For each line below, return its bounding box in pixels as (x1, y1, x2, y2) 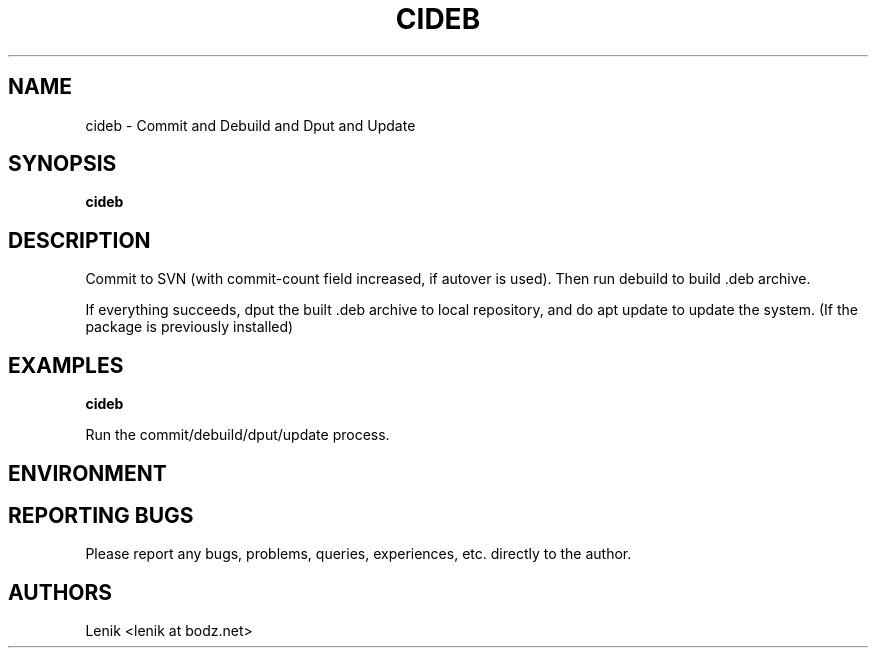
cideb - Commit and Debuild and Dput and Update (85, 116, 416, 134)
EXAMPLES (8, 352, 124, 378)
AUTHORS (8, 579, 113, 605)
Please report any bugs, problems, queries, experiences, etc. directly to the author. (85, 545, 632, 563)
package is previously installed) (85, 318, 294, 336)
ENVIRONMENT (8, 460, 167, 486)
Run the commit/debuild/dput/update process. (85, 426, 390, 444)
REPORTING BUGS (8, 502, 194, 528)
